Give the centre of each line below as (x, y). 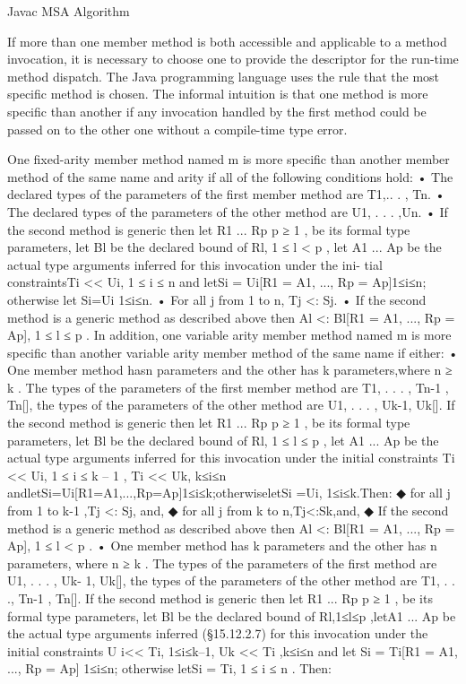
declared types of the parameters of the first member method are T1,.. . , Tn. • (226, 194)
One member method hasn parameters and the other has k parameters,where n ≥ (230, 370)
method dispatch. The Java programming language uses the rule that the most (224, 76)
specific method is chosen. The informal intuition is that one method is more (218, 94)
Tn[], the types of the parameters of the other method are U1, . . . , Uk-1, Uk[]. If (231, 405)
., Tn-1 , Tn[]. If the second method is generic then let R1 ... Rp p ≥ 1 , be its (220, 598)
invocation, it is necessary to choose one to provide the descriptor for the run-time (233, 59)
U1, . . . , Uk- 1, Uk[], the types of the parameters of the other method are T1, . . (231, 580)
